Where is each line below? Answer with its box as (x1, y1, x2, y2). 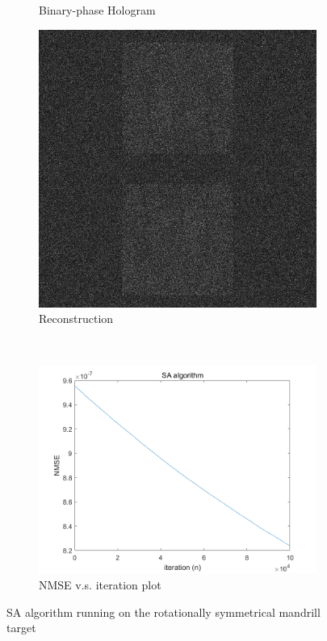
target (6, 619, 36, 636)
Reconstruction (39, 310, 114, 327)
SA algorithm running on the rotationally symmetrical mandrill (6, 603, 321, 620)
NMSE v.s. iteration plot (39, 576, 161, 593)
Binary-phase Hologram (39, 2, 156, 18)
